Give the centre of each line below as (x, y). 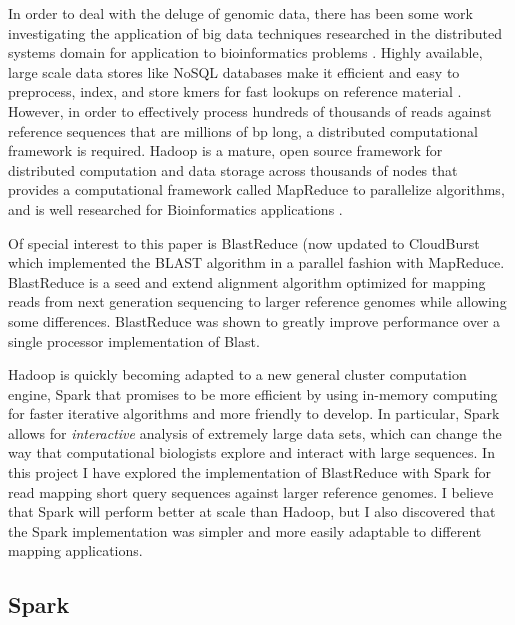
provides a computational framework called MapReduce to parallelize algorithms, (256, 189)
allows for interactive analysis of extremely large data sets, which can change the (255, 432)
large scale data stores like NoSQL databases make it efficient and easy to (234, 71)
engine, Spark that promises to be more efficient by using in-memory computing (253, 393)
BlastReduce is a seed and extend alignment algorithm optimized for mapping (247, 281)
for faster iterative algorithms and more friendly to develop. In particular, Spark (254, 413)
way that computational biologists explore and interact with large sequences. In (251, 452)
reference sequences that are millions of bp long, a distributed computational (243, 130)
